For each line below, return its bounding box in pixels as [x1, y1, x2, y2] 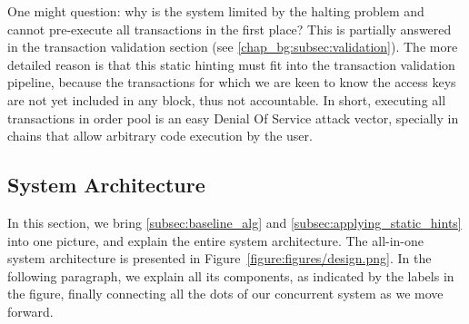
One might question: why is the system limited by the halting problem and [7, 2, 424, 20]
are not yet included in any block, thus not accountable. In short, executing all [7, 90, 446, 109]
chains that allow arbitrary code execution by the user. [7, 126, 313, 145]
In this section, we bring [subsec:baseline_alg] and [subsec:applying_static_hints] [7, 212, 462, 231]
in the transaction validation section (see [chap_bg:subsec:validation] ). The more [7, 37, 458, 56]
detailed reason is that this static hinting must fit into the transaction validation [7, 54, 455, 74]
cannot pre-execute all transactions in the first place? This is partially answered [7, 19, 452, 38]
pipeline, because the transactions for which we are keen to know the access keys [7, 73, 456, 92]
